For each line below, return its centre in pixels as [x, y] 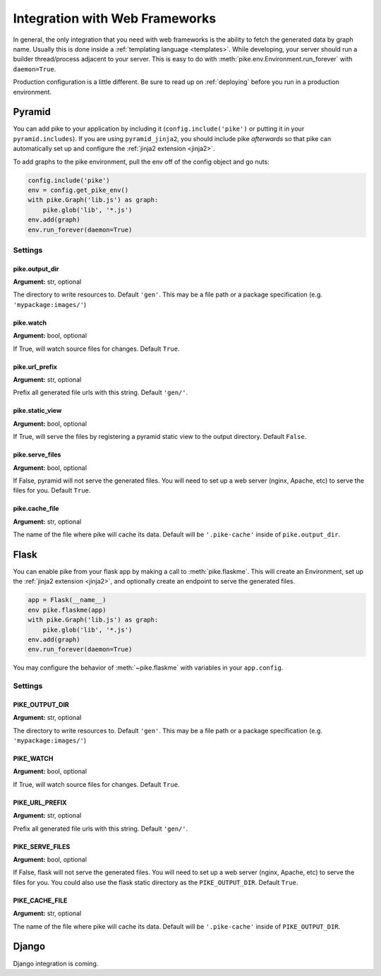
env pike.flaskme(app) [67, 610]
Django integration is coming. [56, 963]
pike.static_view [37, 411]
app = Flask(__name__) [67, 600]
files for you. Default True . [52, 490]
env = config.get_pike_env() [78, 190]
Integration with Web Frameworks [115, 18]
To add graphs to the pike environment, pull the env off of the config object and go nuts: [141, 162]
